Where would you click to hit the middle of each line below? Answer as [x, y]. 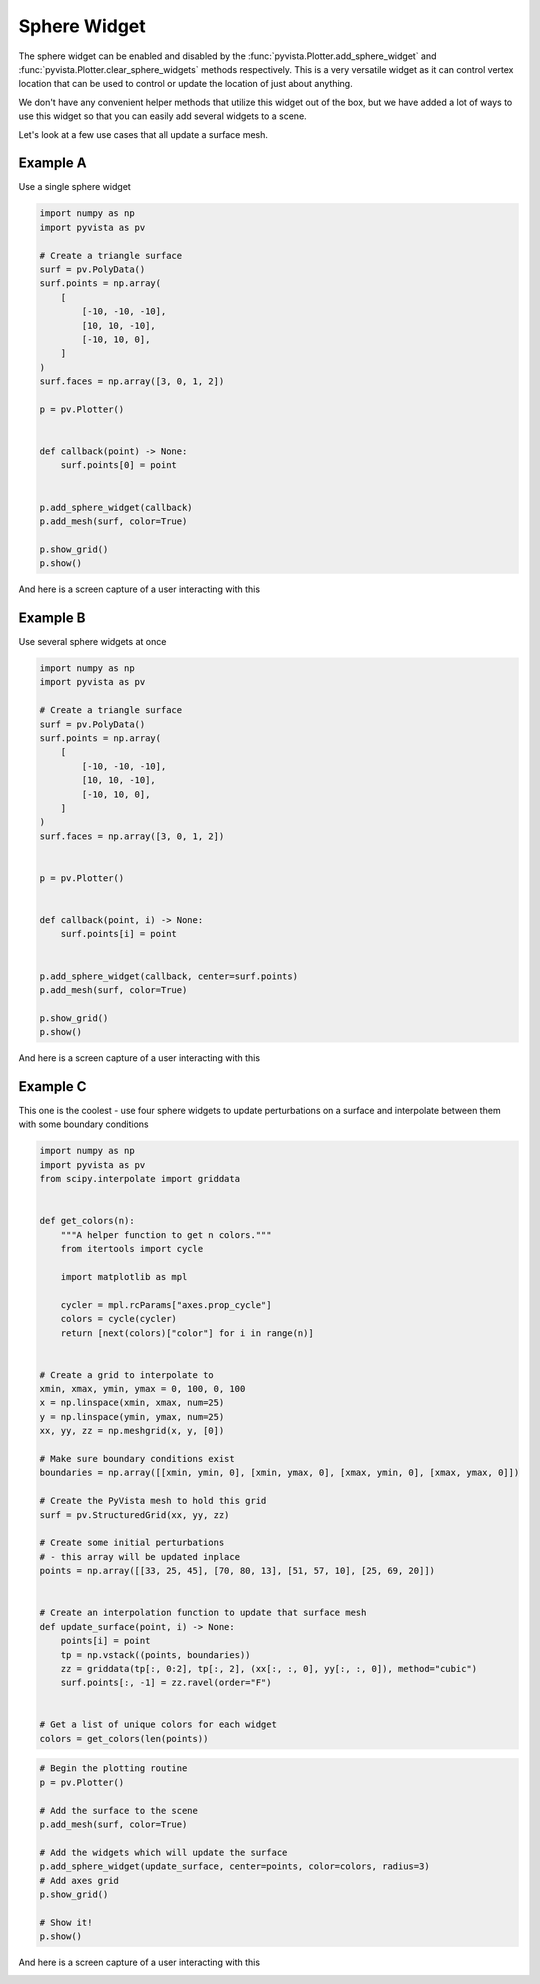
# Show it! [66, 1922]
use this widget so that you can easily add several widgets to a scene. [162, 116]
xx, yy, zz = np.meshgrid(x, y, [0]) [132, 1431]
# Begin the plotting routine [113, 1768]
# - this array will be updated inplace [139, 1556]
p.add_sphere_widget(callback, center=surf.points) [169, 976]
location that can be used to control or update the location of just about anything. [186, 84]
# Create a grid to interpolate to [126, 1374]
